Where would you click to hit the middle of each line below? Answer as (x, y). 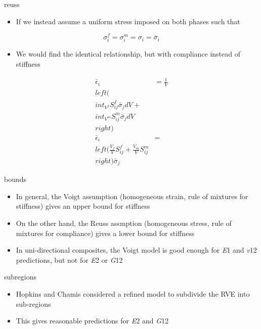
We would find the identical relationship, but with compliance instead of (128, 54)
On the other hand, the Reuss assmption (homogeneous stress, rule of (124, 223)
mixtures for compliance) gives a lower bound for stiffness (105, 233)
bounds (15, 179)
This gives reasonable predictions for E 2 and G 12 (92, 321)
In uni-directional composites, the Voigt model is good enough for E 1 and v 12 (136, 250)
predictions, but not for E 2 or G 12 (69, 260)
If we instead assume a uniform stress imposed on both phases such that (128, 21)
